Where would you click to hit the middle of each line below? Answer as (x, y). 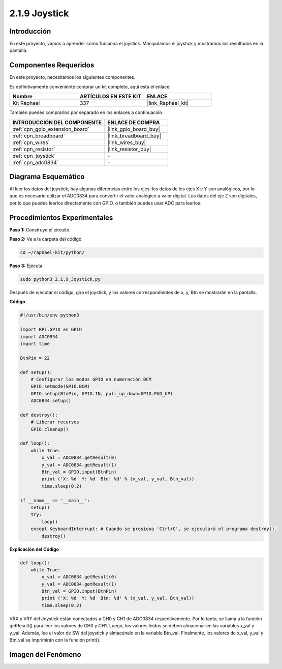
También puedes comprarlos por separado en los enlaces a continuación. (86, 112)
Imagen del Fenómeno (45, 655)
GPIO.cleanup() (50, 429)
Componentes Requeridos (52, 65)
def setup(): (36, 372)
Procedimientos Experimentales (61, 217)
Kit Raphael (26, 103)
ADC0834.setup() (51, 401)
